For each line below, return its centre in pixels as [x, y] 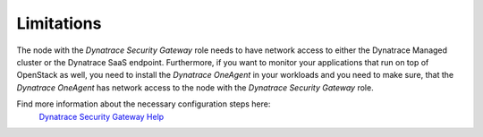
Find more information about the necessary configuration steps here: [144, 104]
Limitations [59, 23]
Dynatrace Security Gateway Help [102, 116]
